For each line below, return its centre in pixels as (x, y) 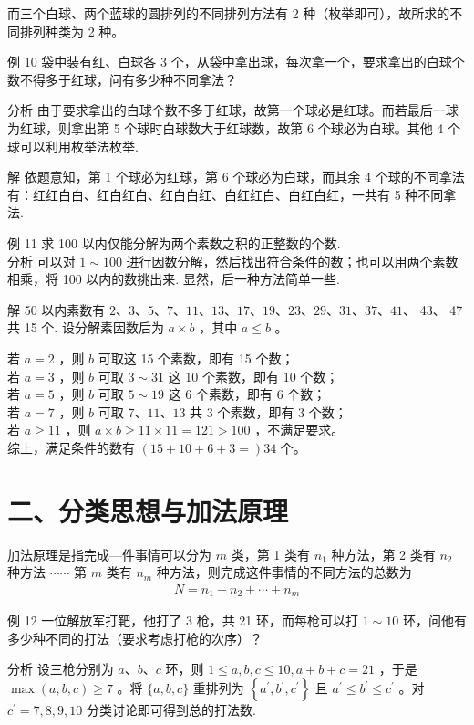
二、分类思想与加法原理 (148, 510)
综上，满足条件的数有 (71, 447)
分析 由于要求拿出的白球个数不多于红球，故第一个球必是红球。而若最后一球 (233, 110)
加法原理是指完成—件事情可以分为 (109, 554)
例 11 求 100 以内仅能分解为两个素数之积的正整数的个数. (174, 242)
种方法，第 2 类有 (383, 554)
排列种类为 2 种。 (72, 31)
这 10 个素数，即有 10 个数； (253, 376)
